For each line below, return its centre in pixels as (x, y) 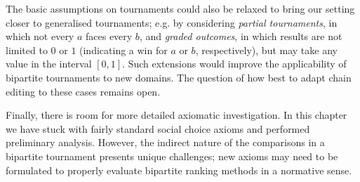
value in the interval (49, 64)
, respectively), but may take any (266, 50)
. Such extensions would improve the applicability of (234, 64)
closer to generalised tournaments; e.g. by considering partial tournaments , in (172, 22)
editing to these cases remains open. (83, 91)
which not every (40, 36)
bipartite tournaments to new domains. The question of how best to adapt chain (179, 77)
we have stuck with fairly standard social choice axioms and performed (158, 128)
